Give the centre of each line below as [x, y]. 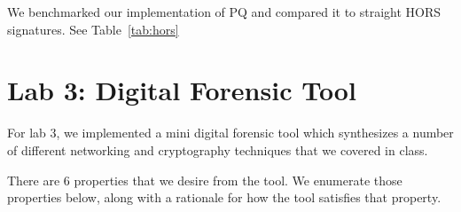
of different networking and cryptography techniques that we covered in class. [218, 149]
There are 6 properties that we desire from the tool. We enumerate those [205, 180]
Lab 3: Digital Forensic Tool [182, 90]
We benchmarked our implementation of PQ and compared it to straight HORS [224, 12]
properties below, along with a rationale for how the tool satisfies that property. [224, 197]
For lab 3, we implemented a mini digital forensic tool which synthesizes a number [230, 133]
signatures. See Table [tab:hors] [93, 29]
